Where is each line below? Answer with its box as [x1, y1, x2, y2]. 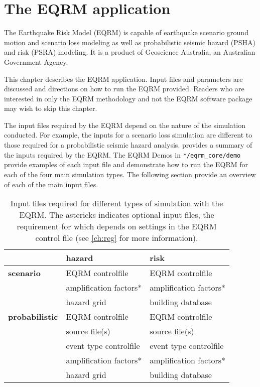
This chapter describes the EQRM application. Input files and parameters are [4, 73, 243, 84]
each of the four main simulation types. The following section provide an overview [4, 169, 256, 179]
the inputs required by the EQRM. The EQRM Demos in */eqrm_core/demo [4, 149, 241, 160]
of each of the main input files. [4, 179, 98, 189]
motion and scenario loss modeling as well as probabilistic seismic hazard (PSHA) [4, 37, 256, 47]
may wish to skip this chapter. [4, 103, 97, 113]
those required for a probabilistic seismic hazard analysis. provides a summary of [4, 140, 252, 150]
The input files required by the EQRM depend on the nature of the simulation [4, 119, 245, 130]
